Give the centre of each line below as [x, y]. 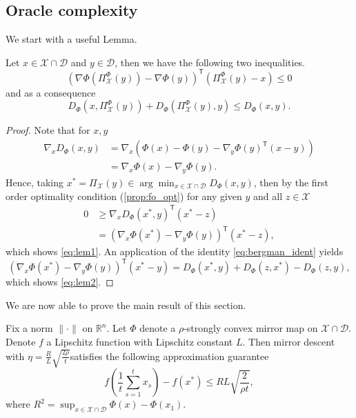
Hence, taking [34, 182]
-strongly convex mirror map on [251, 328]
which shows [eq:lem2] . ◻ [60, 282]
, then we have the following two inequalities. [210, 62]
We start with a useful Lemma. [71, 39]
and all [268, 196]
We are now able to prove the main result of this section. [126, 305]
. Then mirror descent [289, 342]
